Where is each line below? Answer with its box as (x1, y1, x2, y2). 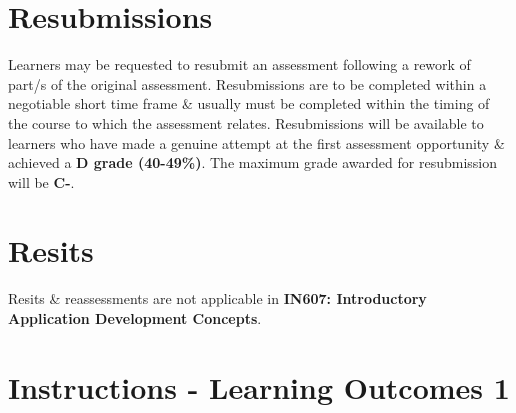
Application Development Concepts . (8, 308, 262, 328)
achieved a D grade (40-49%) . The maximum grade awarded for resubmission (8, 152, 497, 173)
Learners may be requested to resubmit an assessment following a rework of (8, 54, 471, 75)
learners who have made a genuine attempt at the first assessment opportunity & (8, 132, 505, 153)
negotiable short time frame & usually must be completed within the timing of (8, 93, 490, 114)
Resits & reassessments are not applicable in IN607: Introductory (8, 288, 427, 309)
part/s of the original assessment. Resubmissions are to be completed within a (8, 73, 487, 94)
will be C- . (8, 171, 75, 192)
